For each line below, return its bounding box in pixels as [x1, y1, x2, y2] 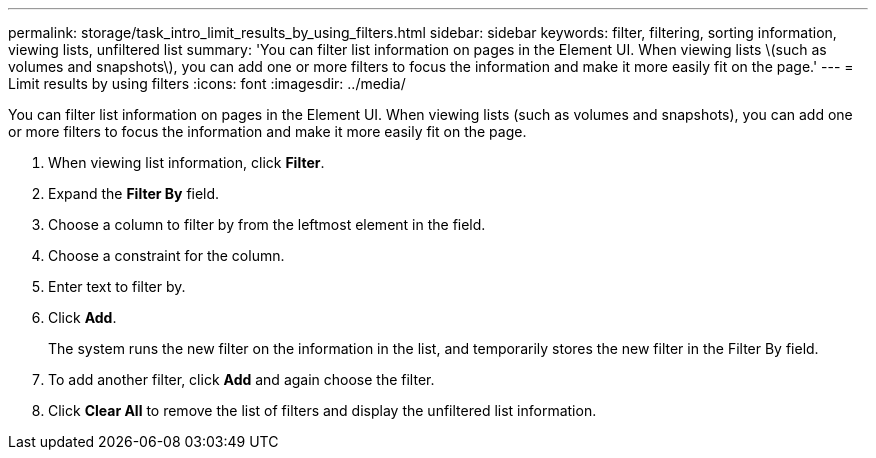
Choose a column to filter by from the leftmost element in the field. [48, 216, 486, 233]
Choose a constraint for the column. [48, 247, 285, 264]
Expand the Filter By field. [48, 185, 220, 202]
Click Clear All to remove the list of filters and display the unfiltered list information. [48, 402, 597, 419]
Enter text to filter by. [48, 278, 186, 295]
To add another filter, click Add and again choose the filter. [48, 371, 435, 388]
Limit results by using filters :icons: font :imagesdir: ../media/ [8, 75, 406, 92]
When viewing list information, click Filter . [48, 154, 325, 171]
